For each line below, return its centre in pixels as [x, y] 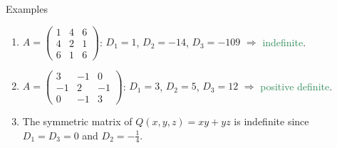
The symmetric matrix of [77, 121]
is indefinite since [271, 121]
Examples [27, 9]
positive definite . [296, 86]
